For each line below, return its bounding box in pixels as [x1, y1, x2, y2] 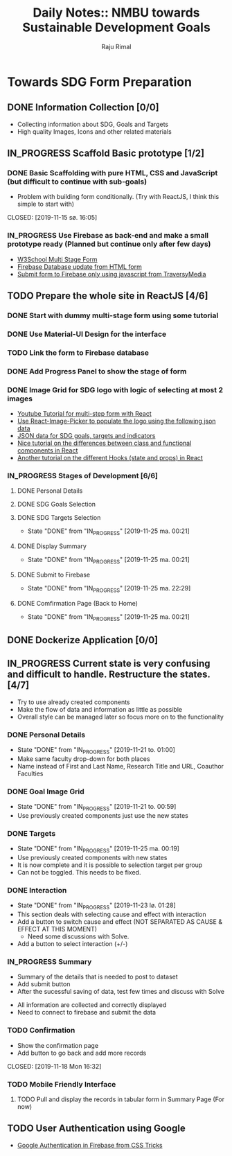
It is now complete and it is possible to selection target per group [17, 861, 203, 869]
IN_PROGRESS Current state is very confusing [7, 658, 211, 669]
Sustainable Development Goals [21, 19, 211, 35]
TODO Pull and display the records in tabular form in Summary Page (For [17, 1095, 225, 1103]
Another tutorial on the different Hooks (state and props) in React [17, 454, 203, 462]
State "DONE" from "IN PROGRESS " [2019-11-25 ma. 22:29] [27, 584, 191, 594]
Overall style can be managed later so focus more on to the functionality [17, 712, 224, 721]
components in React [17, 446, 78, 455]
